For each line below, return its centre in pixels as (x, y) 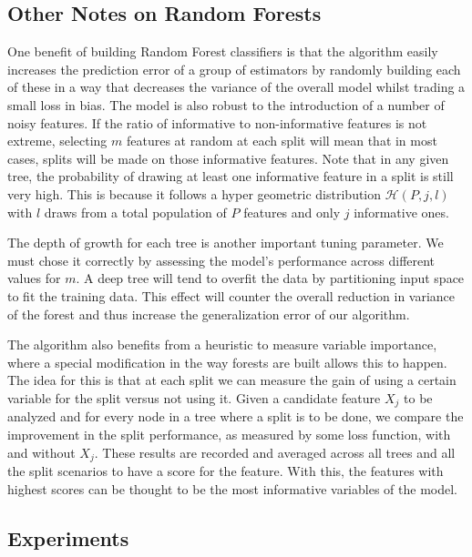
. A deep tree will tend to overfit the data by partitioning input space (270, 278)
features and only (292, 212)
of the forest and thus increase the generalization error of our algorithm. (209, 314)
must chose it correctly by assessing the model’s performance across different (221, 260)
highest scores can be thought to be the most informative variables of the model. (232, 488)
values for (34, 278)
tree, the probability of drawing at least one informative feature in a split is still (231, 176)
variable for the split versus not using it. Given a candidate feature (194, 397)
